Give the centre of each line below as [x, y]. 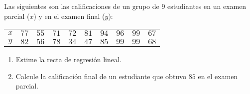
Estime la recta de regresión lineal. [68, 59]
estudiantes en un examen [207, 6]
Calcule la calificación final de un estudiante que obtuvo [101, 76]
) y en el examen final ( [69, 16]
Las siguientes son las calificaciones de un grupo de [82, 6]
